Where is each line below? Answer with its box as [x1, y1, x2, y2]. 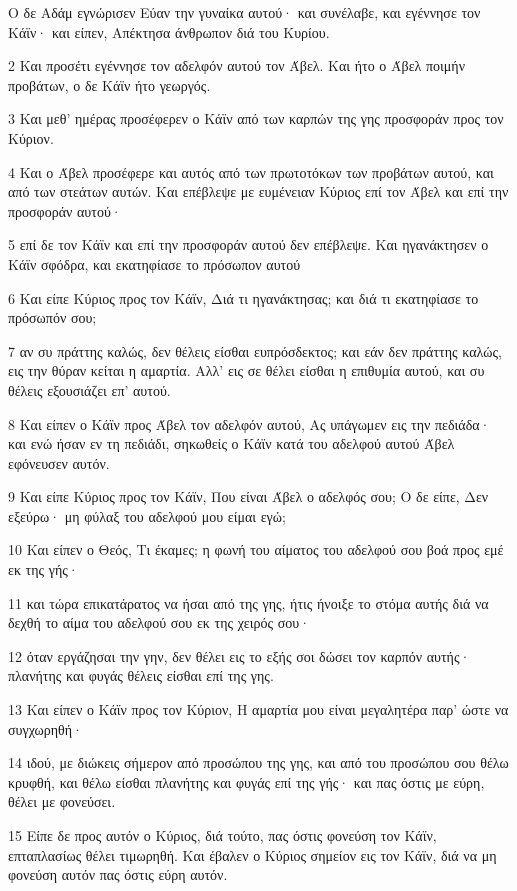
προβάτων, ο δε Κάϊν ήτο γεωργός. [8, 74, 211, 95]
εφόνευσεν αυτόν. [8, 452, 110, 473]
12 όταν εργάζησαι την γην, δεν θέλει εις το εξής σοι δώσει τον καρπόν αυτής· [8, 645, 471, 666]
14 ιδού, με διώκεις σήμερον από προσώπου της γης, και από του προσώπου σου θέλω [8, 752, 509, 773]
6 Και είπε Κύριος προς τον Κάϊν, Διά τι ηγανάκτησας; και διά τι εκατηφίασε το [8, 287, 479, 308]
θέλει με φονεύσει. [8, 791, 116, 812]
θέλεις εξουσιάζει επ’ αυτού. [8, 379, 171, 400]
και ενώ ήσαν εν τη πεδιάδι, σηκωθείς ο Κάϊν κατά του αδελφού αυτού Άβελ [8, 433, 455, 454]
